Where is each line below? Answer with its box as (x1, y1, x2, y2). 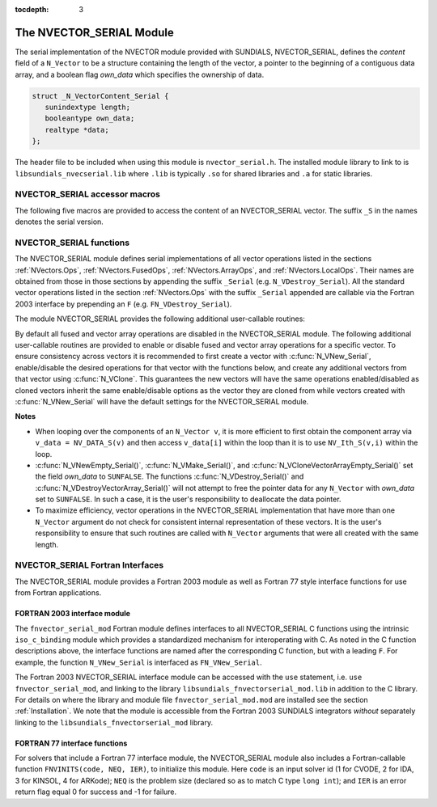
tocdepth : (15, 5, 49, 14)
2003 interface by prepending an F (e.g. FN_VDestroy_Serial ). (15, 299, 232, 309)
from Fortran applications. (15, 588, 102, 598)
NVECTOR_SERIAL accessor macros (15, 188, 161, 200)
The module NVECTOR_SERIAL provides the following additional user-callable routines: (15, 314, 305, 323)
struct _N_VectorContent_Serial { (32, 91, 169, 100)
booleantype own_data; (45, 114, 135, 123)
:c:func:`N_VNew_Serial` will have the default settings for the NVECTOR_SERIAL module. (15, 396, 309, 406)
